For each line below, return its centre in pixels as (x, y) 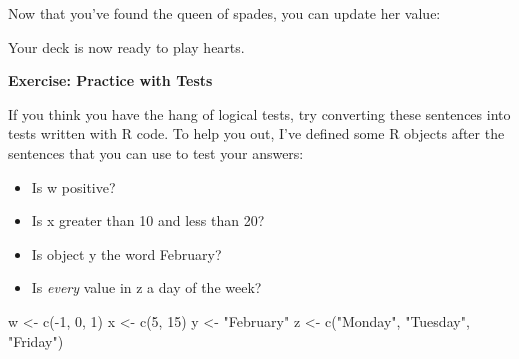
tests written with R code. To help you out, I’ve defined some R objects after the (256, 133)
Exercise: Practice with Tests (110, 80)
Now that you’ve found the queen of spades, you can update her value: (224, 13)
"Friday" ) (36, 340)
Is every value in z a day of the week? (146, 287)
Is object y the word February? (126, 253)
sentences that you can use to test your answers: (156, 152)
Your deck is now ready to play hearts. (126, 46)
